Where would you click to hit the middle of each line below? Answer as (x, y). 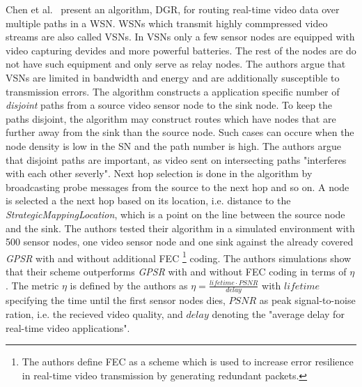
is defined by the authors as (129, 285)
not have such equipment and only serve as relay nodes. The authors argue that (176, 64)
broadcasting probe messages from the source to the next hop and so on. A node (178, 187)
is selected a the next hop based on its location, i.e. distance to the (148, 200)
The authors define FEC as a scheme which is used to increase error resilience (188, 362)
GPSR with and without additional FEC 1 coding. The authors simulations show (179, 257)
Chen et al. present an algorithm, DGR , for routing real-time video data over (173, 9)
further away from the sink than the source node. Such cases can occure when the (180, 132)
